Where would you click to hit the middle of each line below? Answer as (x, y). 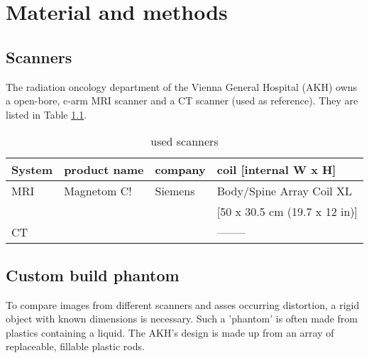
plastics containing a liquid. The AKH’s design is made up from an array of (170, 332)
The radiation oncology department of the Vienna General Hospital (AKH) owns (182, 86)
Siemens (175, 191)
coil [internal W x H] (276, 170)
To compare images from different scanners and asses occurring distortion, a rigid (183, 304)
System (32, 170)
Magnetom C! (98, 191)
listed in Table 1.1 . (46, 114)
